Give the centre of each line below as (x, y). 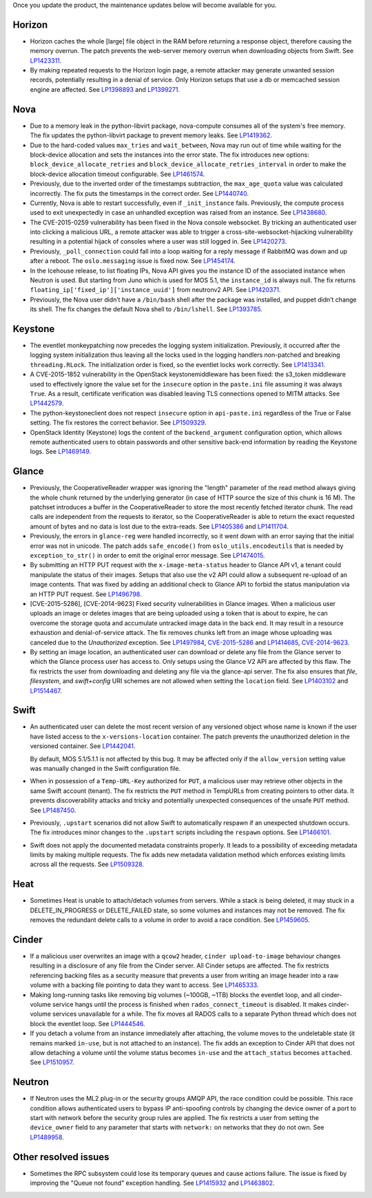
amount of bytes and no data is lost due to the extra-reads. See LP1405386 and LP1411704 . (159, 526)
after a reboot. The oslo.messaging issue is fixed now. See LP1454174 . (133, 261)
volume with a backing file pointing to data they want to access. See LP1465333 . (144, 985)
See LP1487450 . (53, 810)
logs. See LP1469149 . (61, 451)
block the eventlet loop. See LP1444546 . (87, 1023)
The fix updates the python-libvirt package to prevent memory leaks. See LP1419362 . (151, 135)
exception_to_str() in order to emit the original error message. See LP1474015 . (147, 556)
